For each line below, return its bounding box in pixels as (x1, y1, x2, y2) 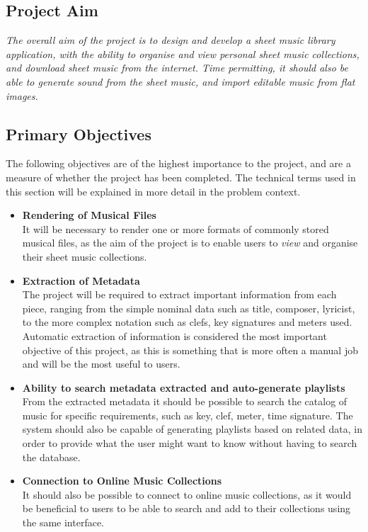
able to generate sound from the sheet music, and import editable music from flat (6, 74, 355, 89)
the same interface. (22, 515, 105, 530)
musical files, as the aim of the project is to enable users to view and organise (22, 235, 358, 250)
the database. (22, 449, 81, 464)
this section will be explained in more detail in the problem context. (6, 183, 301, 198)
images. (6, 88, 38, 103)
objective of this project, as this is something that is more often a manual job (22, 342, 358, 357)
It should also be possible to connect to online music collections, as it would (22, 487, 352, 502)
